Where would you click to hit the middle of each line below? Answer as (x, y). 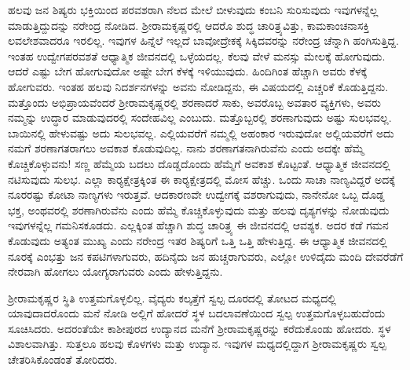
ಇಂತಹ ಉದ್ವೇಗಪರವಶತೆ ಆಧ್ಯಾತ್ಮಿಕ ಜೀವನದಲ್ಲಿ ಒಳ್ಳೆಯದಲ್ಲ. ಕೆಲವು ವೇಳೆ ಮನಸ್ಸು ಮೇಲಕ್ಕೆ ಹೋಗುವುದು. (197, 55)
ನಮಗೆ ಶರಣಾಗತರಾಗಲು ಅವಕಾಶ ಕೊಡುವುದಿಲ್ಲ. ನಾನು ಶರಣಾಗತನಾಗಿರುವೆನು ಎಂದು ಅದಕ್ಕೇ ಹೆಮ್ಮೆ (186, 148)
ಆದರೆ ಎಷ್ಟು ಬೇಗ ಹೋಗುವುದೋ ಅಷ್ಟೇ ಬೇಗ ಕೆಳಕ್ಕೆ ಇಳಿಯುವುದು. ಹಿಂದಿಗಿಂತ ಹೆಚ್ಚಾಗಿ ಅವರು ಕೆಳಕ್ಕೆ (188, 71)
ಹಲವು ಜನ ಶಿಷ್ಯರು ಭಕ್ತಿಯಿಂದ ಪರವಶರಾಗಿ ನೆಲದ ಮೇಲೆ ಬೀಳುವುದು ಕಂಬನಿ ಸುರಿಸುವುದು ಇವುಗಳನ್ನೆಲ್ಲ (193, 9)
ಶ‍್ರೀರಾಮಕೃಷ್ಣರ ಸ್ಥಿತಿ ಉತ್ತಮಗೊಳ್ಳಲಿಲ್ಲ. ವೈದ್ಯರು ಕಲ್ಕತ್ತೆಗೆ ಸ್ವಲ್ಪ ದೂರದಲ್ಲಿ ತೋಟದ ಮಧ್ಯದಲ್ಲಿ (172, 297)
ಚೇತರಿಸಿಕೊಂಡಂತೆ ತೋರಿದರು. (63, 359)
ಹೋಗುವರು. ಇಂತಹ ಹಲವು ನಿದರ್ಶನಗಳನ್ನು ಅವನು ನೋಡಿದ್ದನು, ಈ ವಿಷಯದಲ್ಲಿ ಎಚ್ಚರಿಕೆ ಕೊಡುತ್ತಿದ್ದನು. (198, 86)
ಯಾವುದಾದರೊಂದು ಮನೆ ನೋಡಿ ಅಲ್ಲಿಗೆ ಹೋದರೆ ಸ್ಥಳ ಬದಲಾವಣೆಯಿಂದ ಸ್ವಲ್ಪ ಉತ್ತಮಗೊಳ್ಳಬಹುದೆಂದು (197, 313)
